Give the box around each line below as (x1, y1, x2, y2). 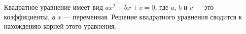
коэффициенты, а (4, 11, 55, 21)
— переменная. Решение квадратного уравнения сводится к (64, 11, 242, 21)
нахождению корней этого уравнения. (4, 21, 116, 31)
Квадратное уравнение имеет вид (4, 2, 103, 12)
